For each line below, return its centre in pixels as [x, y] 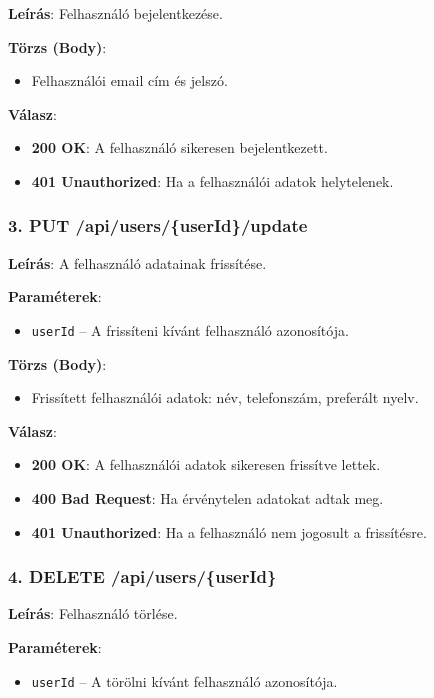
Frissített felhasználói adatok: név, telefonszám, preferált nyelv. [225, 397]
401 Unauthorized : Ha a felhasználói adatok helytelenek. [212, 180]
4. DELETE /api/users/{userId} [142, 576]
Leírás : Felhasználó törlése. [93, 613]
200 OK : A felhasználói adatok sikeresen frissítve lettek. [206, 464]
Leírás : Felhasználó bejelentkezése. [115, 13]
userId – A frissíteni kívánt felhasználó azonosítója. [190, 329]
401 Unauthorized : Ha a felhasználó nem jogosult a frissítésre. [229, 531]
